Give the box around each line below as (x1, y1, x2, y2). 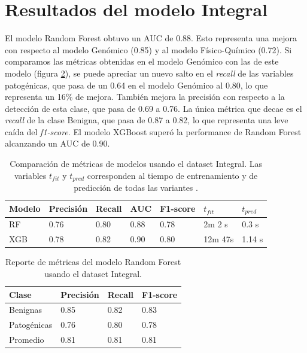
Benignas (9, 303, 42, 316)
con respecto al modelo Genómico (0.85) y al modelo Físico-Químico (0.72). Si (5, 43, 292, 56)
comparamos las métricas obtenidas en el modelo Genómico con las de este (5, 55, 279, 68)
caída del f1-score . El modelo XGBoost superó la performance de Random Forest (5, 125, 302, 138)
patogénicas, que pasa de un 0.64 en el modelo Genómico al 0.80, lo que (5, 78, 268, 91)
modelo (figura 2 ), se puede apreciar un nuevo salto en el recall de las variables (5, 66, 294, 79)
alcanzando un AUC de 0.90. (5, 137, 110, 150)
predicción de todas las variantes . (74, 181, 198, 194)
